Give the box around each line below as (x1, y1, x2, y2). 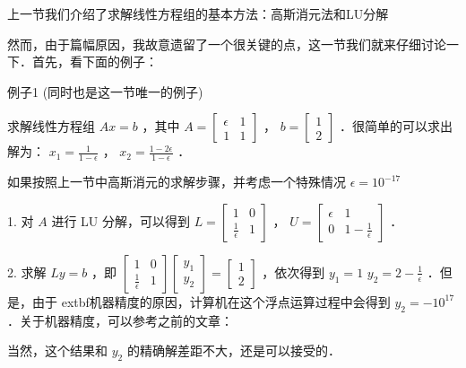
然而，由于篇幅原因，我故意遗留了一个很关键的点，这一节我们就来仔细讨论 (7, 34, 446, 53)
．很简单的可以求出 (339, 117, 453, 136)
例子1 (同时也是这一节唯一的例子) (7, 82, 203, 101)
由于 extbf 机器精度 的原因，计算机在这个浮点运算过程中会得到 (31, 292, 391, 311)
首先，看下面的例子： (31, 52, 158, 71)
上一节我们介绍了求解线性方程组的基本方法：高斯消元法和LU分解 (7, 4, 389, 22)
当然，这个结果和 (7, 341, 108, 360)
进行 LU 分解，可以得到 (51, 211, 190, 230)
